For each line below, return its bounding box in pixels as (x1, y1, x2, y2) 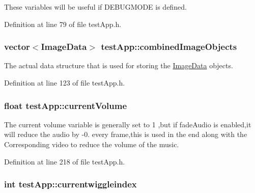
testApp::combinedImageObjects (101, 40, 237, 53)
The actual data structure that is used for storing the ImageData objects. (4, 60, 233, 71)
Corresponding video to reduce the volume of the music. (4, 139, 179, 149)
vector (4, 40, 30, 53)
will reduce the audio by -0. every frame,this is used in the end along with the (4, 129, 247, 140)
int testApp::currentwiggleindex (4, 178, 137, 190)
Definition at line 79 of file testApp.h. (4, 18, 122, 29)
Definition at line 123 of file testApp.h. (4, 77, 125, 88)
